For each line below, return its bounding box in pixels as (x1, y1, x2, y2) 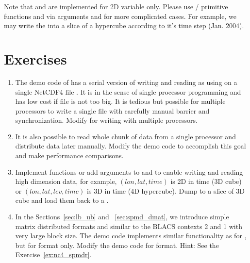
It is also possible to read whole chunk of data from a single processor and (15, 131, 236, 141)
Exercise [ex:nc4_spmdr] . (15, 249, 92, 260)
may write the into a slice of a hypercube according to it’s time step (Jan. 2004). (4, 20, 244, 31)
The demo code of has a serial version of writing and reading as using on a (15, 77, 237, 87)
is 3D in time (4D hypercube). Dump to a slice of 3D (87, 185, 245, 196)
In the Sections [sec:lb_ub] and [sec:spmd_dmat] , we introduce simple (15, 212, 229, 222)
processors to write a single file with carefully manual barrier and (15, 105, 210, 115)
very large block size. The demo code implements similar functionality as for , (15, 230, 247, 241)
